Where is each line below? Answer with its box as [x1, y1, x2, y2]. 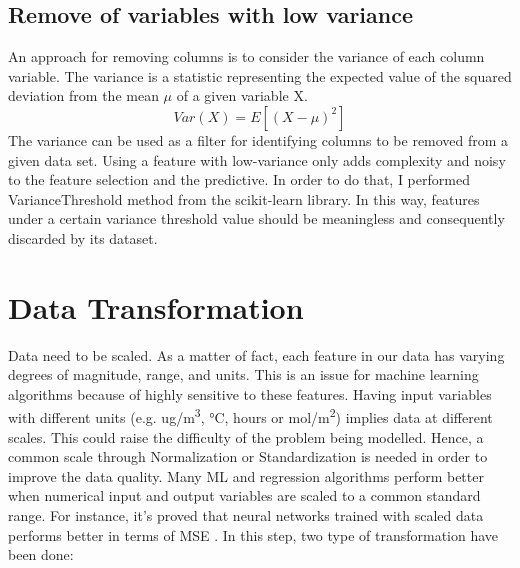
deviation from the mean [8, 85, 159, 106]
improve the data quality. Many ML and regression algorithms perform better [8, 465, 484, 486]
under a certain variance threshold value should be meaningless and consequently [8, 208, 505, 229]
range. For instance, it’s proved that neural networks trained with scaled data [8, 505, 484, 526]
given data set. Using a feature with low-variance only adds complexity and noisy [8, 149, 506, 170]
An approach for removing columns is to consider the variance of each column [8, 46, 485, 67]
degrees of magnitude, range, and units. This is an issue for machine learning [8, 364, 479, 385]
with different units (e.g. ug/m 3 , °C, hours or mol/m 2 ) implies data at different [8, 404, 493, 428]
